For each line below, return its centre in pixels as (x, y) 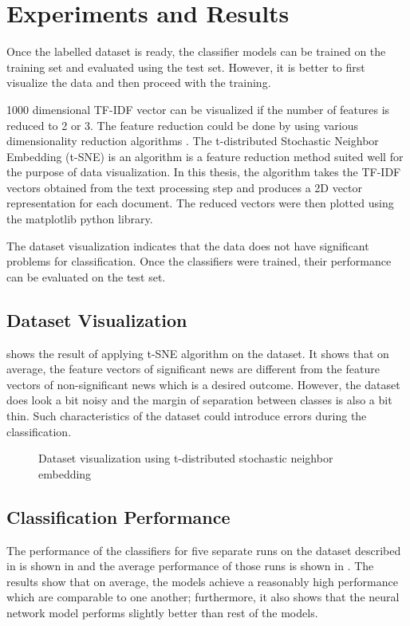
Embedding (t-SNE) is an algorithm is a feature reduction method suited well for (205, 156)
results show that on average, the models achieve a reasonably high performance (202, 581)
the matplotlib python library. (80, 219)
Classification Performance (118, 516)
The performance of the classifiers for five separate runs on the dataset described (204, 550)
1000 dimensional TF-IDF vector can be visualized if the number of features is (198, 109)
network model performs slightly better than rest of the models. (162, 612)
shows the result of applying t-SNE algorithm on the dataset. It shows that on (198, 353)
